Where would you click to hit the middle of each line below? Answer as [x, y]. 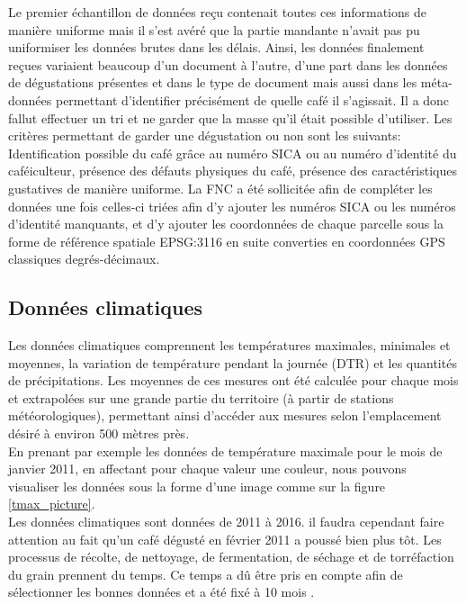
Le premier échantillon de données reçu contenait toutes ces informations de [217, 12]
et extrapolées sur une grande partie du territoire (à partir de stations [201, 397]
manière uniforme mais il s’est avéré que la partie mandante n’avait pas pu [214, 29]
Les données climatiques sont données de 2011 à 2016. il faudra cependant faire [226, 522]
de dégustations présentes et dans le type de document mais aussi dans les [213, 82]
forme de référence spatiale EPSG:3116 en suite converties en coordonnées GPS [227, 241]
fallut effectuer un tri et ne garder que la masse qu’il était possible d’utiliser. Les [230, 117]
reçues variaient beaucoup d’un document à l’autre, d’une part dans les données [228, 64]
